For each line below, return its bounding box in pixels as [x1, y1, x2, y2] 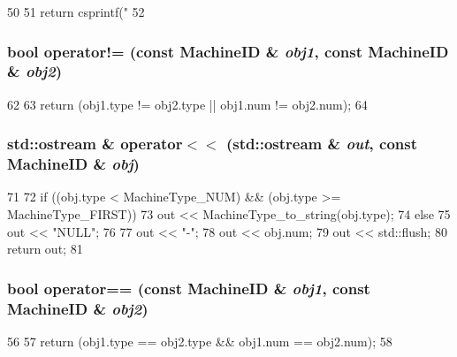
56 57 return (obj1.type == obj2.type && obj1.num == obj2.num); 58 [7, 331, 392, 350]
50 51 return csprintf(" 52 [7, 3, 145, 20]
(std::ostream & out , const [226, 133, 418, 155]
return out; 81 [7, 239, 83, 258]
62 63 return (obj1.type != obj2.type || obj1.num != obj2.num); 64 [7, 95, 368, 113]
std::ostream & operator [7, 133, 183, 155]
